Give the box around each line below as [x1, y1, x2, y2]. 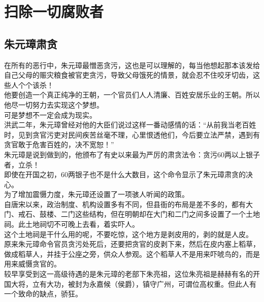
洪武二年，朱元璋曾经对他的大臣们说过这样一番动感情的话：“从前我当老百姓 [4, 119, 256, 130]
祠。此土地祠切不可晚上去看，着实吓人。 [4, 219, 139, 229]
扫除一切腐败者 [4, 1, 104, 22]
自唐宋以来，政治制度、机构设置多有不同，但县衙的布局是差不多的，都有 [4, 198, 246, 209]
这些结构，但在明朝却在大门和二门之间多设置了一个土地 [75, 209, 260, 219]
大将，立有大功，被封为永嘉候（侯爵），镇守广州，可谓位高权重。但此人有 [11, 278, 256, 289]
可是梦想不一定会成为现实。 [4, 109, 96, 120]
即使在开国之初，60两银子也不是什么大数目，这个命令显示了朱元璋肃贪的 [4, 169, 246, 180]
